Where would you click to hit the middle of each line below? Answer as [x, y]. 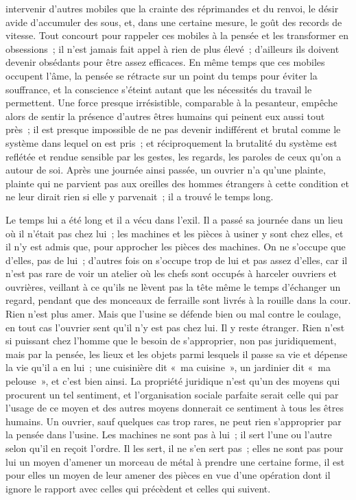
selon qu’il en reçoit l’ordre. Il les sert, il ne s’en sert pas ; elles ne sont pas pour [175, 448]
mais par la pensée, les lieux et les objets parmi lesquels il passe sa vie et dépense [177, 354]
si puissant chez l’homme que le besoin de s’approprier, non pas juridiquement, [171, 341]
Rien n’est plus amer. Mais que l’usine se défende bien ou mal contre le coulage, [174, 314]
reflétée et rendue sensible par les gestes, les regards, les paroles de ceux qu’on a [174, 156]
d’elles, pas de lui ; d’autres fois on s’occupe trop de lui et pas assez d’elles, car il [177, 260]
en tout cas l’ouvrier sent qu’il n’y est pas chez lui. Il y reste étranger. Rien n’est [175, 327]
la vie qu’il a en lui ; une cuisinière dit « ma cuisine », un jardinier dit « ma [168, 367]
